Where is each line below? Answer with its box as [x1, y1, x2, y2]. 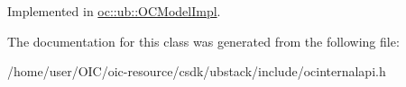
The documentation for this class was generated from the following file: [7, 31, 400, 50]
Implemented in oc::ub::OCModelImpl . [7, 2, 221, 20]
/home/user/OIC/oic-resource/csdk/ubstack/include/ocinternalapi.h [7, 62, 386, 81]
